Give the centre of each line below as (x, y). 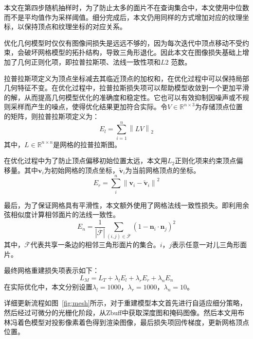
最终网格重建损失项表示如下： (52, 270)
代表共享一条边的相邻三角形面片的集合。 (95, 245)
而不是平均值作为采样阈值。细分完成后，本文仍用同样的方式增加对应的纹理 (123, 17)
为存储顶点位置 (219, 107)
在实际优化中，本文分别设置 (48, 286)
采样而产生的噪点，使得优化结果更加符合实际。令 (89, 107)
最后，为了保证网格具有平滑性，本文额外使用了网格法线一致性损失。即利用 (123, 205)
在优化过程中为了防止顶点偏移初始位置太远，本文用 (86, 161)
